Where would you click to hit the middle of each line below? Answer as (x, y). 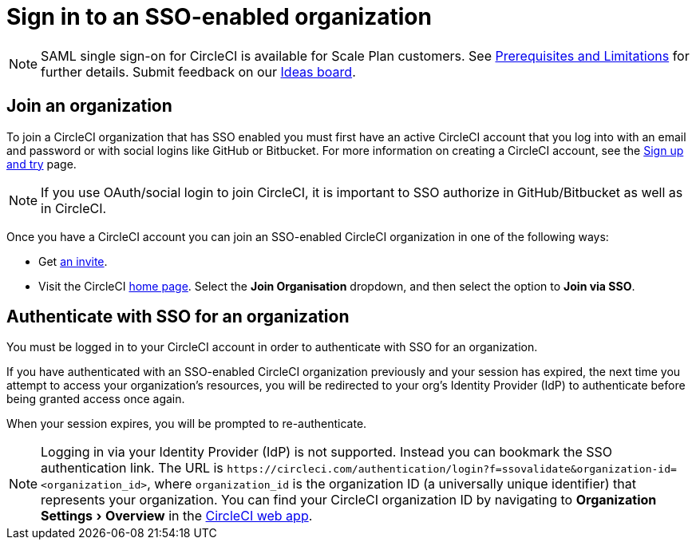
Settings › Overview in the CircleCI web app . (177, 516)
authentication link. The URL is (132, 468)
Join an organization (89, 106)
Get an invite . (73, 261)
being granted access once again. (96, 399)
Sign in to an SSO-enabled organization (219, 17)
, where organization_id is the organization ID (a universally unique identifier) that (391, 484)
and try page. (42, 164)
